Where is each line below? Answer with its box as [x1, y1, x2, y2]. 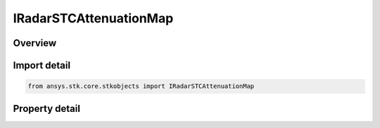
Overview [13, 37, 57, 49]
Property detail [13, 102, 81, 115]
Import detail [13, 59, 70, 71]
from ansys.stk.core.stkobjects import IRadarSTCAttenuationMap [27, 83, 255, 90]
